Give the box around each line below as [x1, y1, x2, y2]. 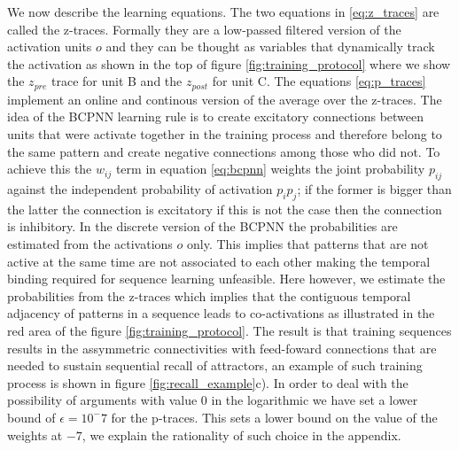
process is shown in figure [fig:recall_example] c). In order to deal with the [7, 373, 408, 392]
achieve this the [7, 159, 92, 178]
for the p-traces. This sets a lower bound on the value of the [111, 407, 438, 426]
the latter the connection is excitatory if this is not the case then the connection [7, 199, 442, 218]
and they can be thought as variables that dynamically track [105, 37, 435, 56]
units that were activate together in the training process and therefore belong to [7, 125, 442, 144]
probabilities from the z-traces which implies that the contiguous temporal [7, 286, 411, 305]
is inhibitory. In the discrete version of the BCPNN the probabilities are [7, 217, 398, 236]
